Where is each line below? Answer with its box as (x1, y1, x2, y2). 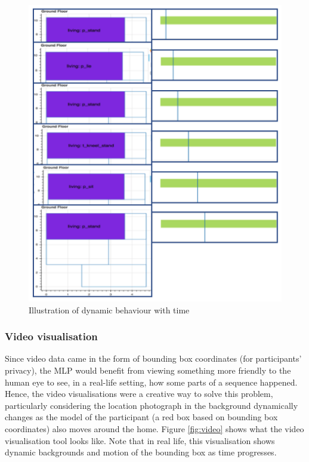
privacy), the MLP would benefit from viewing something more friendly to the (5, 364, 291, 376)
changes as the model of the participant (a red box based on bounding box (5, 411, 278, 423)
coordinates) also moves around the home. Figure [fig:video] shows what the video (5, 422, 304, 435)
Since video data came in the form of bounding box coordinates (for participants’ (5, 352, 302, 365)
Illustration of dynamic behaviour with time (29, 303, 190, 316)
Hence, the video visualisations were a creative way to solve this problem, (5, 387, 273, 400)
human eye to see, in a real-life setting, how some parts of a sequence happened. (5, 375, 298, 388)
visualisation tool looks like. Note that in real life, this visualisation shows (5, 434, 275, 446)
